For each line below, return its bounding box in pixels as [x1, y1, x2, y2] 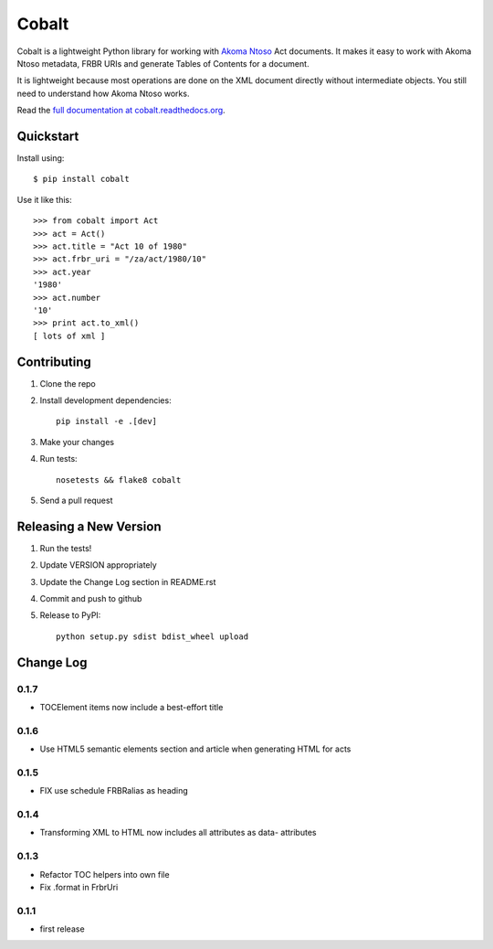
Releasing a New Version [16, 518, 162, 534]
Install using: [16, 153, 65, 164]
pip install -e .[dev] [56, 416, 158, 427]
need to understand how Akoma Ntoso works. [16, 88, 190, 99]
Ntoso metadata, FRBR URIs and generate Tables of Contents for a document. [16, 58, 309, 69]
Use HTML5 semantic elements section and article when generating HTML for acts [39, 743, 351, 754]
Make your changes [39, 436, 114, 447]
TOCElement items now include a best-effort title [39, 701, 224, 712]
